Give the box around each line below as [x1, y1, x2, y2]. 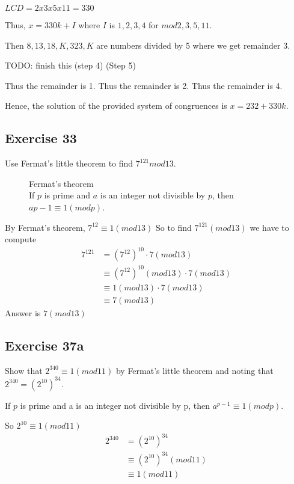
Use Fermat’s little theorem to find [5, 157, 133, 170]
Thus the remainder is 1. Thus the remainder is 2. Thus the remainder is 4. [5, 79, 283, 91]
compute [5, 233, 37, 245]
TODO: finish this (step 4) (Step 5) [5, 59, 136, 72]
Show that [5, 364, 43, 376]
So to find [155, 221, 192, 233]
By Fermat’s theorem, [5, 221, 85, 233]
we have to [250, 221, 289, 233]
